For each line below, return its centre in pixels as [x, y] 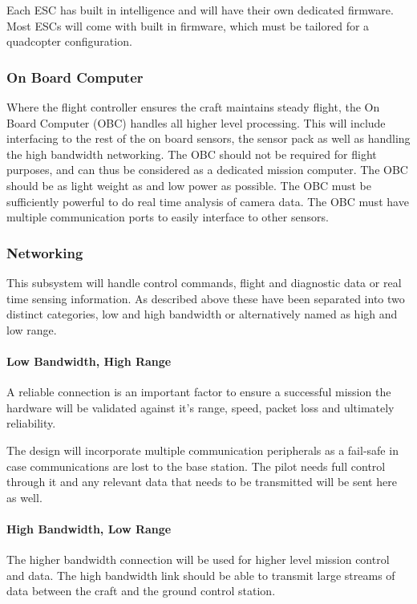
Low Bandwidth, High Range [89, 361]
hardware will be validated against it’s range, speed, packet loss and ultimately [200, 407]
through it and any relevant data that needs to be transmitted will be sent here [202, 482]
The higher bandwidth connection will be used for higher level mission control [198, 559]
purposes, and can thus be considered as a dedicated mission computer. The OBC [207, 170]
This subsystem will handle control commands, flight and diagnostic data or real [204, 282]
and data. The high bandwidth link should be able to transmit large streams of [201, 575]
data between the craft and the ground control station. [141, 591]
